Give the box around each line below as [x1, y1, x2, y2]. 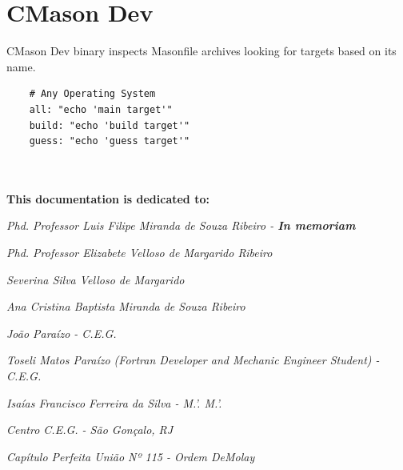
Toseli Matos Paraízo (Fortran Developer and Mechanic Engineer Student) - [6, 351, 380, 368]
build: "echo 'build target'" [29, 119, 190, 131]
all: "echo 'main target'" [29, 103, 173, 115]
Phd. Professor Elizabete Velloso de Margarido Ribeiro [6, 244, 273, 261]
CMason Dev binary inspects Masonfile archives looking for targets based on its [6, 42, 397, 59]
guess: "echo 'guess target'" [29, 135, 190, 147]
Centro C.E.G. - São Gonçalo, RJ [6, 421, 174, 438]
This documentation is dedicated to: [6, 190, 209, 207]
